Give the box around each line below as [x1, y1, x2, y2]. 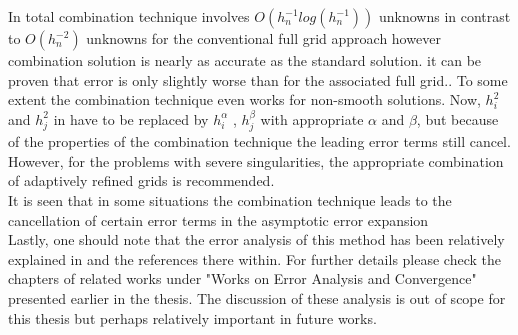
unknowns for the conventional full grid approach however [86, 28, 441, 48]
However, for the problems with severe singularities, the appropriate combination [8, 150, 504, 171]
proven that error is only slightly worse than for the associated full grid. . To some [8, 69, 508, 90]
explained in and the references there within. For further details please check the [8, 248, 502, 269]
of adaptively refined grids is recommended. [8, 170, 275, 191]
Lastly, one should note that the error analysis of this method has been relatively [8, 229, 505, 250]
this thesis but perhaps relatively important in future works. [8, 307, 377, 328]
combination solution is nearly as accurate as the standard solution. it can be [8, 50, 482, 70]
